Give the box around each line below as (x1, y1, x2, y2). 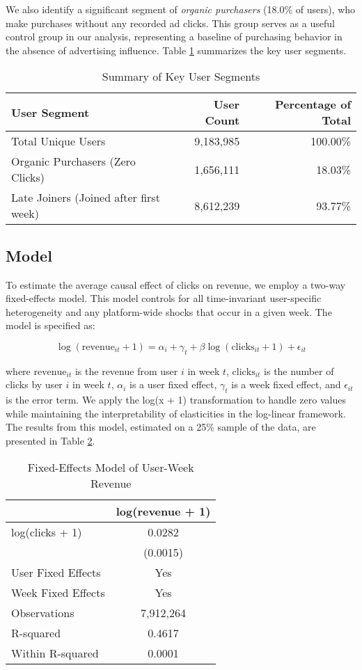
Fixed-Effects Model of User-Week (27, 458, 194, 475)
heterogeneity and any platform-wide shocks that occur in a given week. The (6, 304, 332, 319)
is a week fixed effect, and (231, 377, 341, 392)
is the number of (264, 363, 334, 378)
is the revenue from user (74, 363, 178, 378)
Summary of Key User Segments (102, 68, 260, 85)
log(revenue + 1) (116, 502, 211, 519)
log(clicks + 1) (11, 523, 82, 540)
